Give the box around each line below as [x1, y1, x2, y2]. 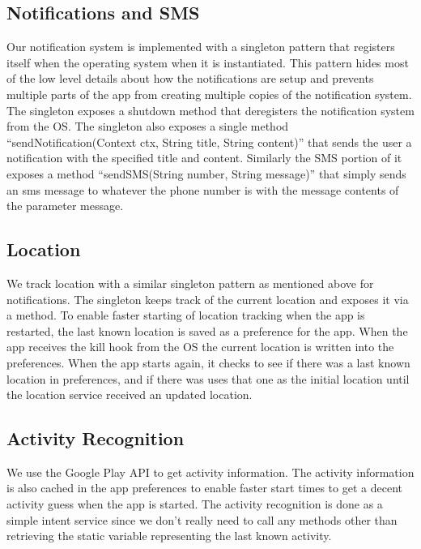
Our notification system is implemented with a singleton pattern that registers [6, 38, 395, 55]
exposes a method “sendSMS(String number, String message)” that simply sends [6, 165, 406, 182]
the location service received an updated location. [6, 386, 253, 403]
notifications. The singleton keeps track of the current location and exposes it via [6, 290, 409, 307]
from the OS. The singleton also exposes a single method [6, 118, 289, 135]
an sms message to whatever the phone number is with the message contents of [6, 181, 399, 198]
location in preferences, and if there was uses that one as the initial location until [6, 370, 410, 387]
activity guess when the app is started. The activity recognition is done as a [6, 495, 383, 513]
